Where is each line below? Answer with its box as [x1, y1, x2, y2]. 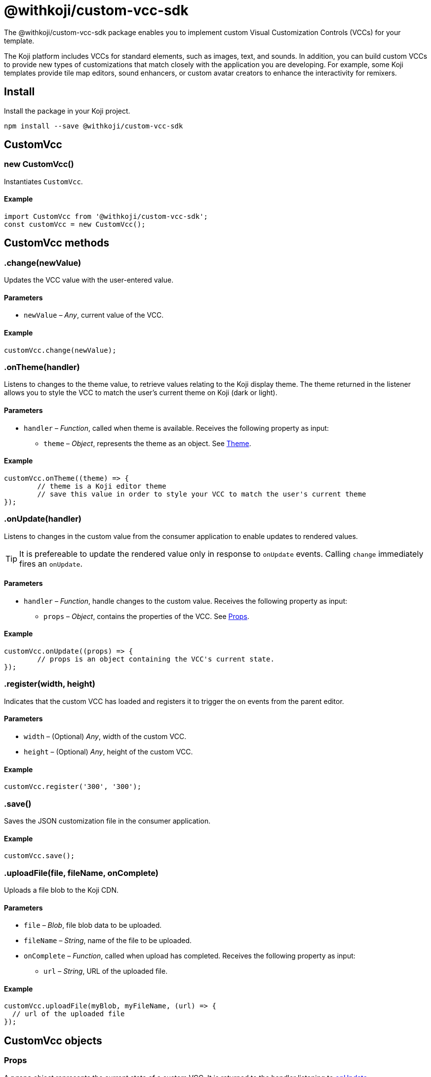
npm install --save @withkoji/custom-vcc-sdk [4, 122, 183, 130]
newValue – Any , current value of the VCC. [24, 311, 164, 320]
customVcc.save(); [4, 852, 75, 860]
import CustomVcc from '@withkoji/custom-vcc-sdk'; [4, 212, 208, 221]
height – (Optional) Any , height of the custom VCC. [24, 747, 193, 756]
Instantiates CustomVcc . [4, 177, 83, 186]
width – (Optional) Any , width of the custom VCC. [24, 732, 187, 741]
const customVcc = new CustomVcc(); [4, 220, 146, 229]
